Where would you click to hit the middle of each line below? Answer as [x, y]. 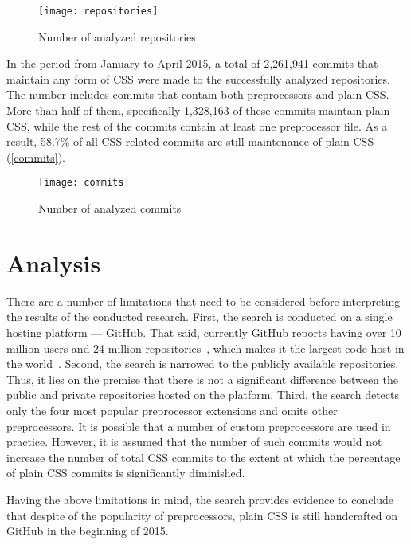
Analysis [54, 262]
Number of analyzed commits [110, 208]
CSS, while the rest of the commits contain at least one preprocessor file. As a [197, 125]
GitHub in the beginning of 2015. [88, 531]
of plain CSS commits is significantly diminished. [126, 473]
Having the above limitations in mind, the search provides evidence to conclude [200, 499]
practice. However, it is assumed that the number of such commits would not [194, 442]
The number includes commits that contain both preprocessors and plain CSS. [198, 94]
